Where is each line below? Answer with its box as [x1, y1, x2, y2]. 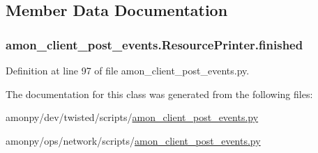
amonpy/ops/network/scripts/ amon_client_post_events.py [6, 133, 261, 147]
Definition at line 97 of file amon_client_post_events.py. [6, 63, 250, 77]
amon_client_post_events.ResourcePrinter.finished [6, 35, 303, 53]
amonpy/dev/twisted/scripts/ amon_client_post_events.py [6, 110, 259, 124]
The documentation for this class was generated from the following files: [6, 86, 313, 101]
